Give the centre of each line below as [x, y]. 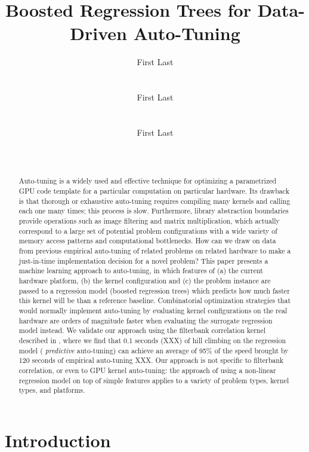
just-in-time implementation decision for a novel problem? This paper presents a [143, 260]
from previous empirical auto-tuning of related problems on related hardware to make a [155, 251]
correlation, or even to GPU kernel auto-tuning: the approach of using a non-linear [147, 370]
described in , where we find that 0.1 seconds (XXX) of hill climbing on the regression [152, 340]
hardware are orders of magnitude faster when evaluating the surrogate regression [146, 320]
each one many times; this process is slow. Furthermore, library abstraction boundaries [154, 211]
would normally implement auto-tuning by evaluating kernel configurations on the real [153, 310]
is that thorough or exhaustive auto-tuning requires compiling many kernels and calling [154, 201]
